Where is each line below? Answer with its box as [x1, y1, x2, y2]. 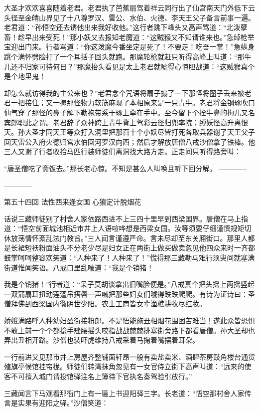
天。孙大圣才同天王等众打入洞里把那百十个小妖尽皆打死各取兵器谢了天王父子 [4, 127, 255, 137]
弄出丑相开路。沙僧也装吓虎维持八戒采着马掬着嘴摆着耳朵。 [4, 335, 199, 345]
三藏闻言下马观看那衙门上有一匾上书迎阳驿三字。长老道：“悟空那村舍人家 [4, 388, 245, 398]
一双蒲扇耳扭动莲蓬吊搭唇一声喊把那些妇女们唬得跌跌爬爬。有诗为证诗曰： [4, 288, 248, 299]
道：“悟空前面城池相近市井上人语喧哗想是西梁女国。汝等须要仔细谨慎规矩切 [4, 223, 252, 233]
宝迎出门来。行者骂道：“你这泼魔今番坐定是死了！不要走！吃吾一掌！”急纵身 [4, 41, 255, 52]
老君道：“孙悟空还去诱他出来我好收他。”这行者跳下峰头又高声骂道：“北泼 [4, 22, 241, 32]
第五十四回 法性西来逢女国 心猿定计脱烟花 [4, 197, 141, 207]
